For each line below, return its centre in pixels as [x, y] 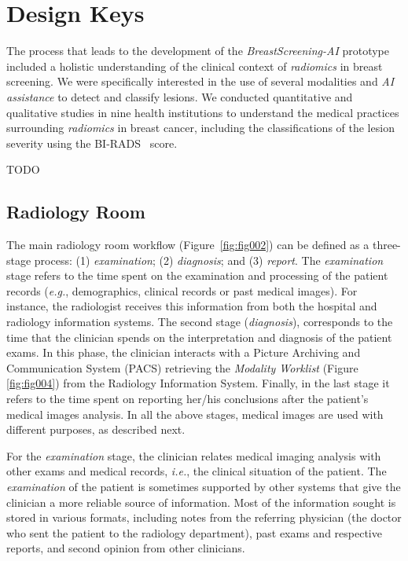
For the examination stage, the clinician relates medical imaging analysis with [194, 455]
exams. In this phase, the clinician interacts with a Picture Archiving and [184, 352]
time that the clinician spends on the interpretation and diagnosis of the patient [199, 337]
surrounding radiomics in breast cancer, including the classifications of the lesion [200, 128]
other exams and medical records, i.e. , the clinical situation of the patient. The [197, 471]
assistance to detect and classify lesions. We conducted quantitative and [180, 96]
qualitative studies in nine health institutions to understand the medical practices [203, 112]
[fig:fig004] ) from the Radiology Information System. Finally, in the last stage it [198, 383]
